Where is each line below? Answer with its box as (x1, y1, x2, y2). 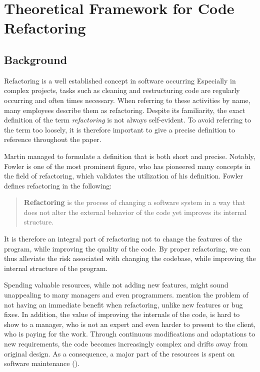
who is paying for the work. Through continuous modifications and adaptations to (4, 328, 255, 339)
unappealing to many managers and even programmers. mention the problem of (4, 289, 248, 300)
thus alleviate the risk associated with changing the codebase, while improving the (4, 253, 256, 263)
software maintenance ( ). (4, 358, 79, 368)
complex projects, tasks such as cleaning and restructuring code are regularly (4, 85, 240, 95)
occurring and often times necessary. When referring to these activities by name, (4, 94, 250, 105)
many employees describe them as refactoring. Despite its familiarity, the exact (4, 104, 245, 115)
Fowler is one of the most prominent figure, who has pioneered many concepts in (4, 160, 251, 171)
